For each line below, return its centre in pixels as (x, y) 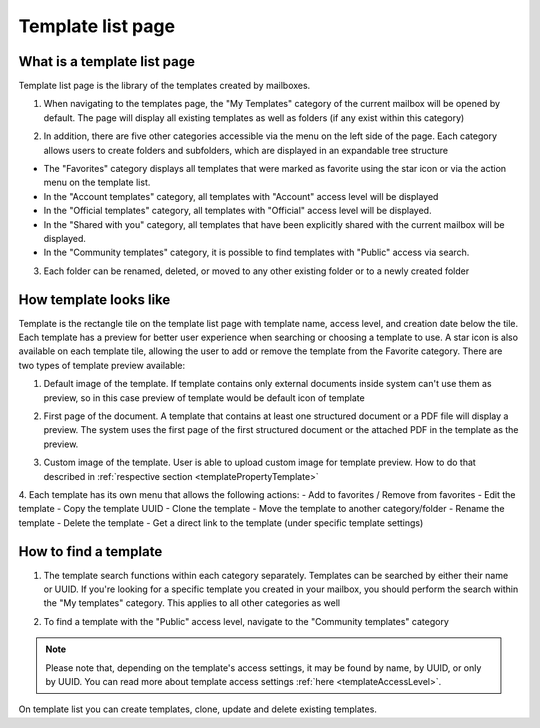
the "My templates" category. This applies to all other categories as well (191, 603)
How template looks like (94, 299)
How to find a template (90, 551)
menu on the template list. (97, 182)
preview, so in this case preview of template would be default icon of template (204, 397)
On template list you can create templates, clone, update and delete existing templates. (197, 709)
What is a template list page (106, 61)
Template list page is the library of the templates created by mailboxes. (164, 86)
